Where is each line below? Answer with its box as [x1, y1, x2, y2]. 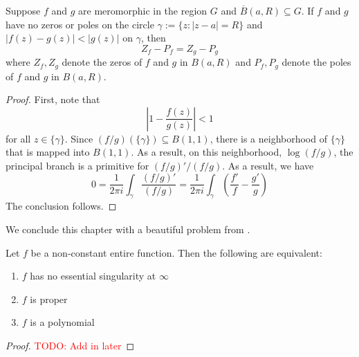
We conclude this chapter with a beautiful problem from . [6, 222, 250, 237]
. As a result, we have [222, 158, 314, 173]
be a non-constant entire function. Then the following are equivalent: [30, 245, 322, 259]
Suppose [6, 3, 41, 17]
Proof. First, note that [6, 92, 100, 107]
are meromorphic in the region [78, 3, 208, 17]
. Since [64, 131, 93, 145]
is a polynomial [30, 315, 95, 329]
